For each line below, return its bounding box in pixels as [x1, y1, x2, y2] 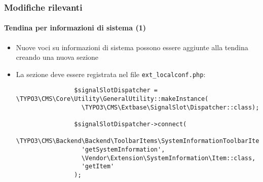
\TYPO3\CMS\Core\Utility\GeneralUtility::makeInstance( [16, 95, 209, 103]
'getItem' [81, 163, 115, 170]
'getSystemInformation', [81, 146, 165, 154]
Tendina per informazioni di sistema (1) [4, 22, 146, 33]
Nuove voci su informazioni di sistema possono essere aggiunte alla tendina [16, 42, 248, 52]
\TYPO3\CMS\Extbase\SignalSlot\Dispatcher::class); [81, 103, 259, 111]
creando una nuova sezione [16, 52, 99, 62]
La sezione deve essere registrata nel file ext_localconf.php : [16, 68, 206, 79]
